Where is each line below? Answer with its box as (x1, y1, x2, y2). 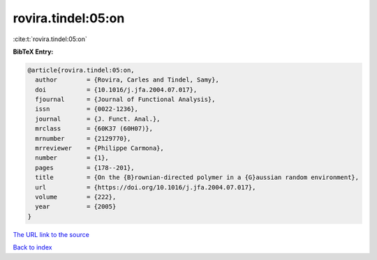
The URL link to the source (13, 230, 90, 238)
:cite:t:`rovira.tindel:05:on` (13, 35, 87, 43)
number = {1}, (35, 154, 110, 162)
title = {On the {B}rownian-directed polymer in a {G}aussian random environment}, (35, 174, 360, 181)
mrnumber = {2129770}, (35, 135, 131, 142)
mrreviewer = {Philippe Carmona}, (35, 144, 164, 153)
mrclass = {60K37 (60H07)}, (35, 125, 154, 132)
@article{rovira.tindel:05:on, (27, 66, 135, 74)
